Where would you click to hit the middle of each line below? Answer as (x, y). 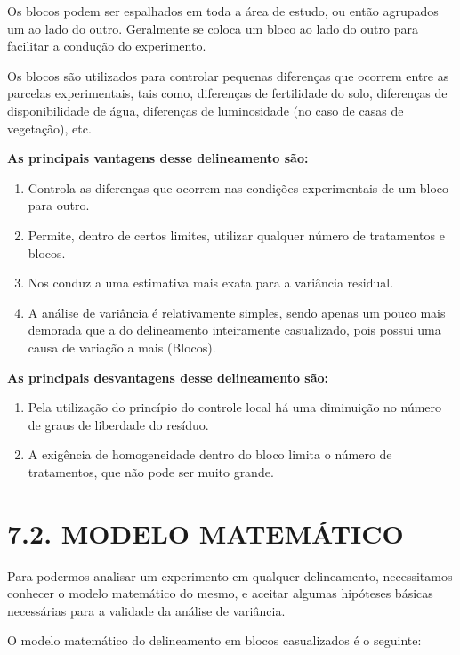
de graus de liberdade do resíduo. (118, 424)
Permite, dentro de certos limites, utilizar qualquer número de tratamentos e (236, 235)
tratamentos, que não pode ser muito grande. (151, 471)
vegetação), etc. (49, 128)
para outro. (59, 205)
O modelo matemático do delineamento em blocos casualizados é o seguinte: (214, 640)
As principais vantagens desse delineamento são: (158, 158)
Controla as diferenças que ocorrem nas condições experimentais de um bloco (238, 187)
